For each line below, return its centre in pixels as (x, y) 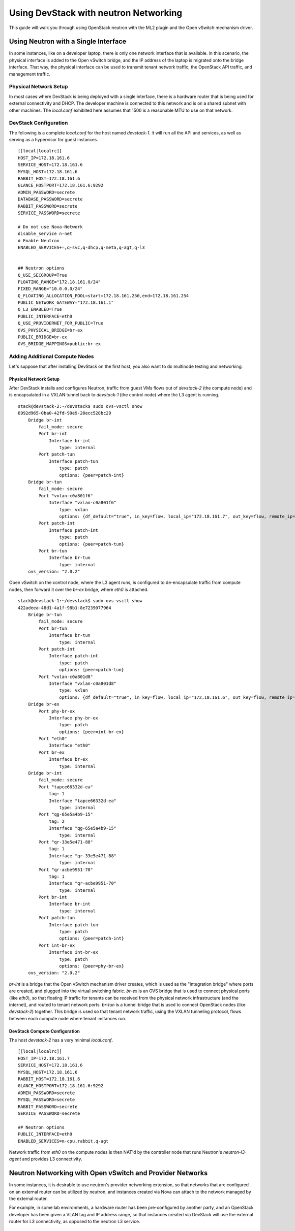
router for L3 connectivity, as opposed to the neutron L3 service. (74, 1222)
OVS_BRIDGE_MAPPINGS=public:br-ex (59, 344)
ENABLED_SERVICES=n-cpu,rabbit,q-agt (63, 1141)
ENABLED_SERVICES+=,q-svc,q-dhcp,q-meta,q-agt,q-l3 (81, 247)
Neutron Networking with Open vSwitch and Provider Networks (108, 1173)
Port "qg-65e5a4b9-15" (66, 814)
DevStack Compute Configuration (44, 1031)
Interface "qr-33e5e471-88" (83, 856)
